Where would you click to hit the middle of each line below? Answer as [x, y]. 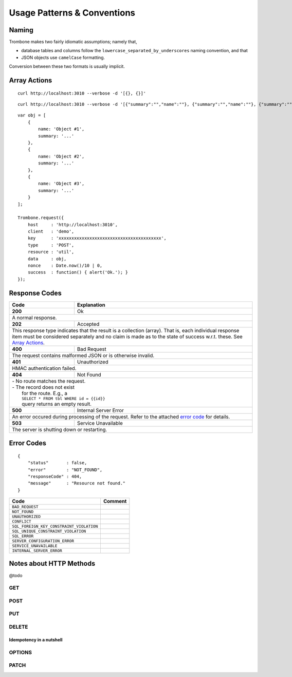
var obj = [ [32, 115]
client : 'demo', [51, 231]
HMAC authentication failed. [44, 368]
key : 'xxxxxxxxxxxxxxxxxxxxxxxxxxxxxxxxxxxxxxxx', [97, 238]
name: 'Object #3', [61, 184]
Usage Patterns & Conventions [72, 13]
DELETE [18, 627]
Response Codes [35, 293]
